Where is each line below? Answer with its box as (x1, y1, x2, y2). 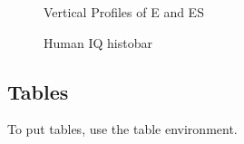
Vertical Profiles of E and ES (44, 3, 204, 21)
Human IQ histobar (44, 33, 152, 52)
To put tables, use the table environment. (7, 120, 238, 139)
